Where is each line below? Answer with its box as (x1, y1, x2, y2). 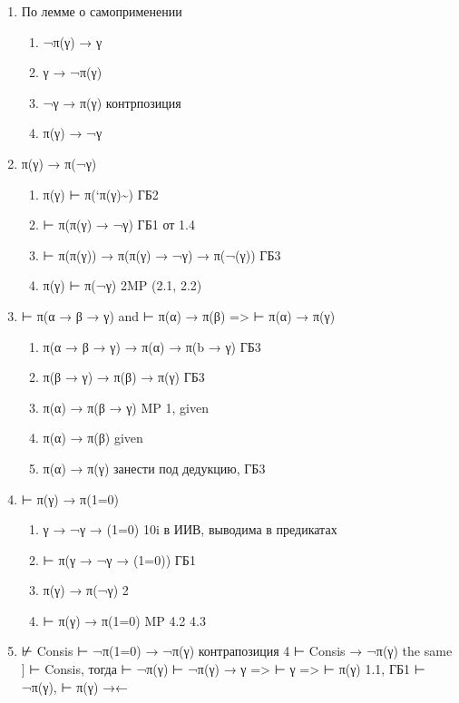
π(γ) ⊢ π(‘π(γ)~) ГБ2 (43, 184, 159, 203)
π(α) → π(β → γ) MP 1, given (43, 397, 209, 416)
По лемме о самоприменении (21, 2, 182, 20)
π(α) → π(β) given (43, 428, 143, 447)
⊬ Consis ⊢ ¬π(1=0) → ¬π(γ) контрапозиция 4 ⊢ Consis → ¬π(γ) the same (21, 641, 453, 660)
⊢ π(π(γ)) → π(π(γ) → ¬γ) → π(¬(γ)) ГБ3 (43, 245, 281, 264)
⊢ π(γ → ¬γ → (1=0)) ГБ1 (43, 550, 196, 569)
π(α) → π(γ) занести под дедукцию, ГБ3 (43, 458, 266, 477)
